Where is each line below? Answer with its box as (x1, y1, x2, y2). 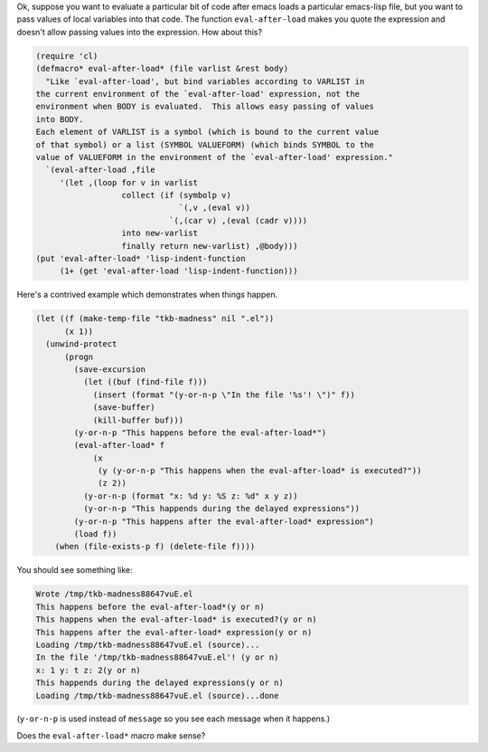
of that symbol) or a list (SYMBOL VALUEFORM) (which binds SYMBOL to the (35, 139, 375, 149)
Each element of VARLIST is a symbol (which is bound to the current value (35, 127, 380, 138)
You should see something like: (16, 565, 133, 576)
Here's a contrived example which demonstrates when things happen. (16, 290, 278, 300)
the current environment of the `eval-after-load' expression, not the (35, 89, 361, 99)
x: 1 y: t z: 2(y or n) (35, 665, 142, 675)
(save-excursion (73, 364, 146, 375)
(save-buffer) (92, 403, 155, 413)
